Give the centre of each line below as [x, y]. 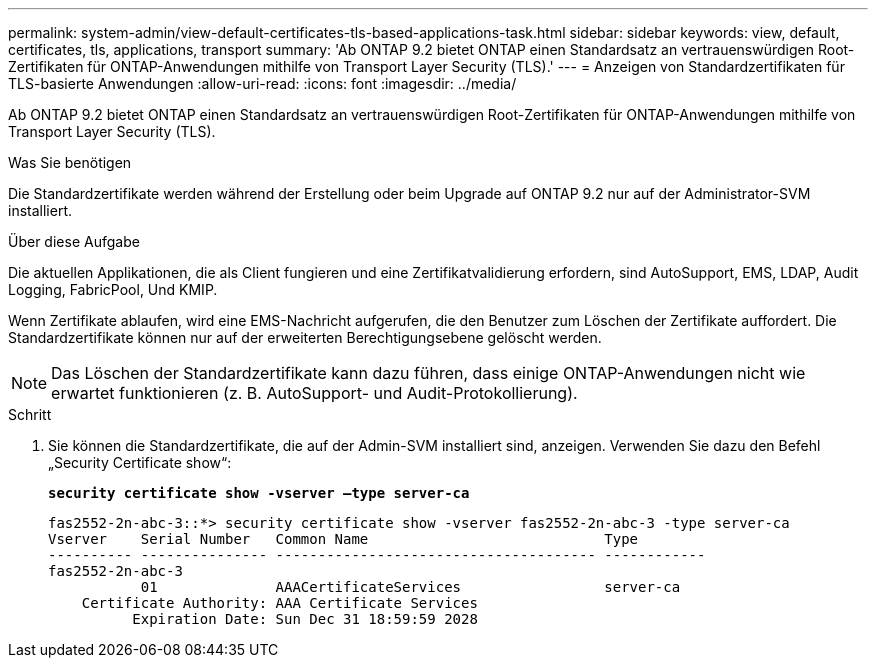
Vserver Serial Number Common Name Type [343, 539]
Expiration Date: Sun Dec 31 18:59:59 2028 [305, 619]
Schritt [30, 414]
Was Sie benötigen [70, 162]
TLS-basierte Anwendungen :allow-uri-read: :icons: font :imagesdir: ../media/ [262, 83]
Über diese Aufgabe [74, 241]
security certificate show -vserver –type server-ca [259, 493]
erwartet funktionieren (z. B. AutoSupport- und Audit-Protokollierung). [314, 393]
